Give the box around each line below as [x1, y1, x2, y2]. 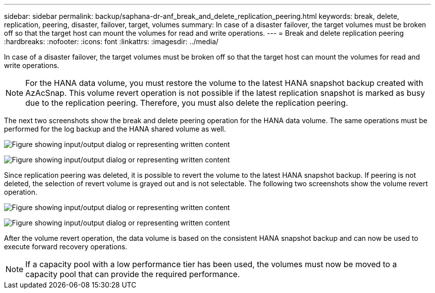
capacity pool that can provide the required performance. [25, 269, 240, 279]
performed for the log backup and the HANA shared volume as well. [4, 125, 226, 133]
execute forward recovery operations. [4, 242, 128, 251]
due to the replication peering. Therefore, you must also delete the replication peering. [25, 98, 348, 108]
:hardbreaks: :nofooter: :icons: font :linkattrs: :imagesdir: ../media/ [4, 37, 218, 46]
